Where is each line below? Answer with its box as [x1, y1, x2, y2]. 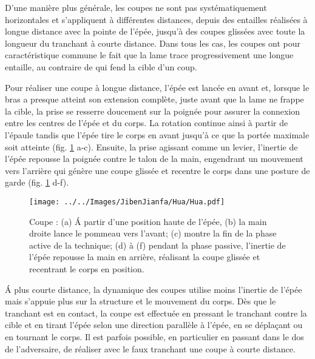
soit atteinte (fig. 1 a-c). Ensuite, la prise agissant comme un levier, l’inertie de [5, 140, 298, 153]
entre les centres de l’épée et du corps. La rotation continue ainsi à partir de [5, 116, 288, 129]
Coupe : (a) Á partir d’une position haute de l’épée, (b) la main [29, 215, 267, 227]
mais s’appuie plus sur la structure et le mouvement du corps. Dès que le [5, 295, 276, 307]
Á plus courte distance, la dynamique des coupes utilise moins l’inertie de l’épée [5, 283, 302, 295]
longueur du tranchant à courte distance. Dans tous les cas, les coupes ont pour [5, 36, 300, 49]
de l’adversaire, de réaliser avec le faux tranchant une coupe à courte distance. [5, 342, 296, 355]
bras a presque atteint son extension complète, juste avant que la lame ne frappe [5, 93, 304, 106]
